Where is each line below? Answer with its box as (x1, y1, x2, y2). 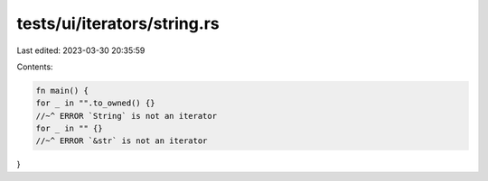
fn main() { (35, 86, 89, 95)
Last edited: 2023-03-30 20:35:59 (16, 45, 145, 56)
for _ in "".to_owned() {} (35, 98, 155, 108)
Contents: (16, 61, 53, 72)
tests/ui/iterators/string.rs (16, 14, 221, 33)
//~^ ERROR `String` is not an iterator (35, 111, 217, 121)
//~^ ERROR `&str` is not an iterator (35, 136, 208, 146)
